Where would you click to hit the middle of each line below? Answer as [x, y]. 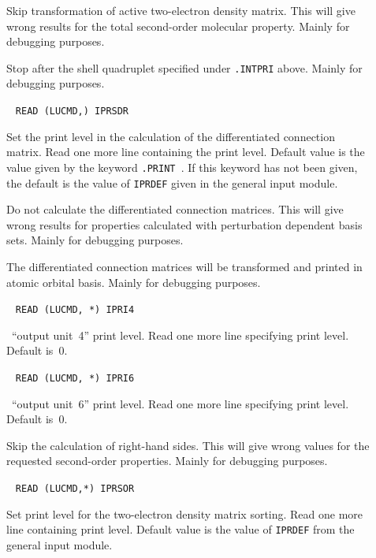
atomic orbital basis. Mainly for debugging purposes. [134, 282]
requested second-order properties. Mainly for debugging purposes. [167, 461]
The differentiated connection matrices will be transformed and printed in [184, 266]
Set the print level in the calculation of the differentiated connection [171, 136]
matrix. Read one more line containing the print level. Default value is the [186, 152]
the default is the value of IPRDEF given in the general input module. [172, 182]
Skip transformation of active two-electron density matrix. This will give [181, 10]
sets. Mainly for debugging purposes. [95, 240]
